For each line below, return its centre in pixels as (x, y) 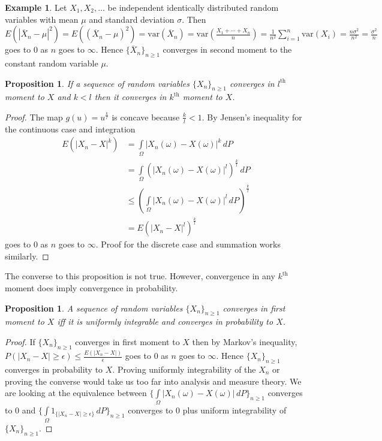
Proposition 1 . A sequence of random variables (94, 308)
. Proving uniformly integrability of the (184, 369)
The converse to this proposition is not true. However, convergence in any (140, 276)
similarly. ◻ (27, 256)
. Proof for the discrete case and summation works (188, 244)
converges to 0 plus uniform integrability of (207, 410)
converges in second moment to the (227, 49)
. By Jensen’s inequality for (252, 117)
